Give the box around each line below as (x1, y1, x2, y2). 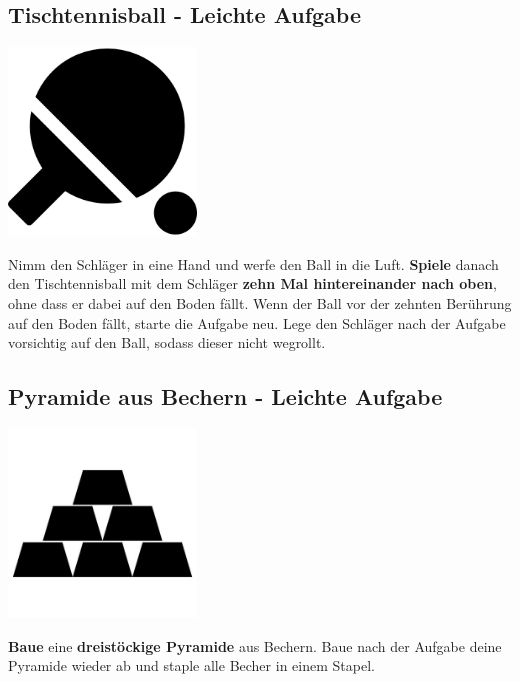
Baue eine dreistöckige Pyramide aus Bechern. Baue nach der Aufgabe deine (8, 635, 502, 656)
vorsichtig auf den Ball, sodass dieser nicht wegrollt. (8, 332, 326, 353)
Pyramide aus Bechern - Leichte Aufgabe (8, 381, 443, 412)
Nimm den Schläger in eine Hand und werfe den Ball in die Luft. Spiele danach (8, 253, 499, 274)
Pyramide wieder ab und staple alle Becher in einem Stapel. (8, 655, 375, 676)
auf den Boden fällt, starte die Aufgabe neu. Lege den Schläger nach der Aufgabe (8, 312, 506, 333)
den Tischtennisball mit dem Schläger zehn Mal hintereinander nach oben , (8, 273, 497, 294)
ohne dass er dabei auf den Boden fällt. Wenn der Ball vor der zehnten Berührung (8, 292, 512, 313)
